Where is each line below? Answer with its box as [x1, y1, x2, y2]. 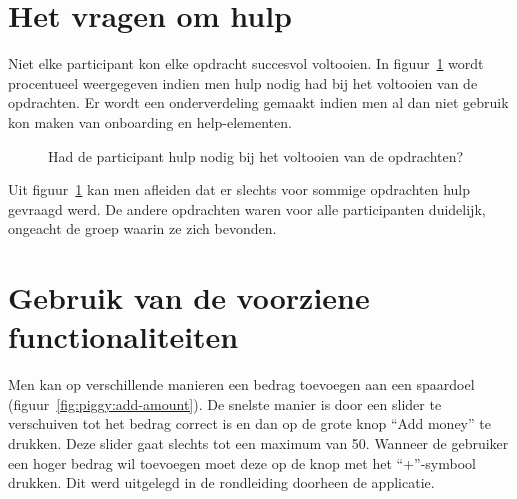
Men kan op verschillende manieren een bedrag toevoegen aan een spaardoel [8, 374, 475, 395]
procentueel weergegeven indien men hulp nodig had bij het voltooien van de [8, 72, 478, 93]
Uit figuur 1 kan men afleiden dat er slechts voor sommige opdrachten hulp [8, 179, 471, 200]
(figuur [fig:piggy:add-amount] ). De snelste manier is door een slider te [8, 393, 442, 414]
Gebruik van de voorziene [8, 277, 370, 318]
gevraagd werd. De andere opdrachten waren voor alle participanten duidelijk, [8, 198, 486, 219]
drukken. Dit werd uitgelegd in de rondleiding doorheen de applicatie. [8, 472, 435, 493]
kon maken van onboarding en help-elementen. [8, 111, 292, 132]
